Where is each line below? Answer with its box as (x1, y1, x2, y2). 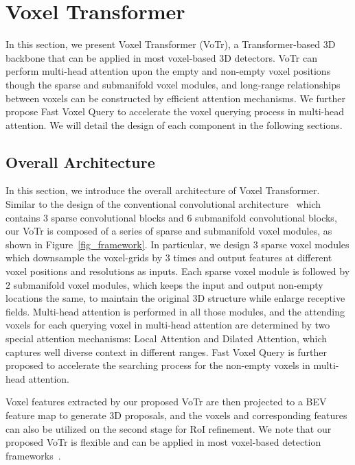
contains (5, 210, 41, 224)
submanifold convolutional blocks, (195, 210, 337, 224)
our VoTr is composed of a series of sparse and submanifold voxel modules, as (5, 224, 332, 238)
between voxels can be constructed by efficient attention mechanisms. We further (5, 91, 346, 105)
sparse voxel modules (261, 237, 350, 251)
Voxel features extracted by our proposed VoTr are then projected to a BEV (5, 394, 327, 409)
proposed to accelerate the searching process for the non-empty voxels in (5, 358, 310, 372)
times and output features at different (173, 250, 332, 265)
